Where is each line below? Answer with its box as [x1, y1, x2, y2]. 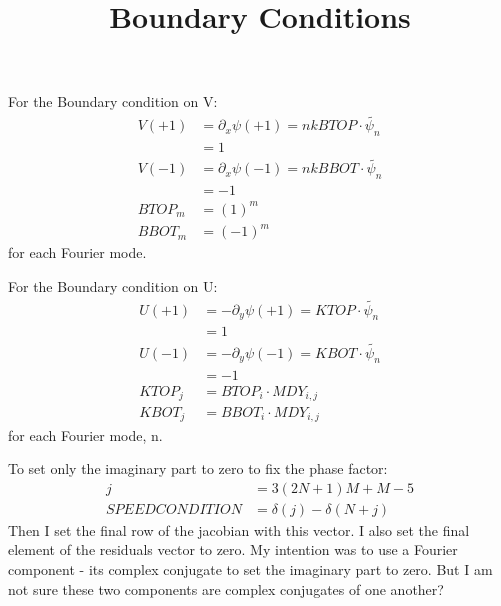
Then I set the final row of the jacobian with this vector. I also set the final [8, 519, 470, 540]
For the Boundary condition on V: [8, 91, 218, 112]
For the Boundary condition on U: [8, 275, 218, 296]
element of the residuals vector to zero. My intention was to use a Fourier [8, 539, 458, 560]
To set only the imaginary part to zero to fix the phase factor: [8, 458, 388, 479]
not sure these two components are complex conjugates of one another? [8, 578, 444, 599]
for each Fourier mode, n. [8, 424, 163, 445]
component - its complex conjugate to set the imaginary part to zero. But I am [8, 558, 493, 579]
